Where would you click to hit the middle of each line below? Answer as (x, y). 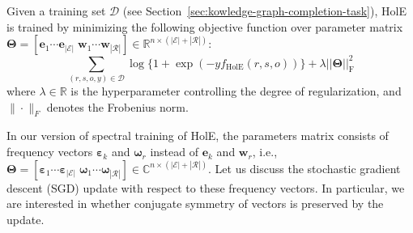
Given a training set (56, 11)
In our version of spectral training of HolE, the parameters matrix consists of (198, 136)
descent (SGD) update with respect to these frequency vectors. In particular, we (206, 187)
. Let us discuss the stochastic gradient (304, 168)
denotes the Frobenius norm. (117, 106)
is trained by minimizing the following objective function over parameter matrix (205, 26)
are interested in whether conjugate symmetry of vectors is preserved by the (195, 203)
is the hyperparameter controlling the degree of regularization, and (236, 91)
